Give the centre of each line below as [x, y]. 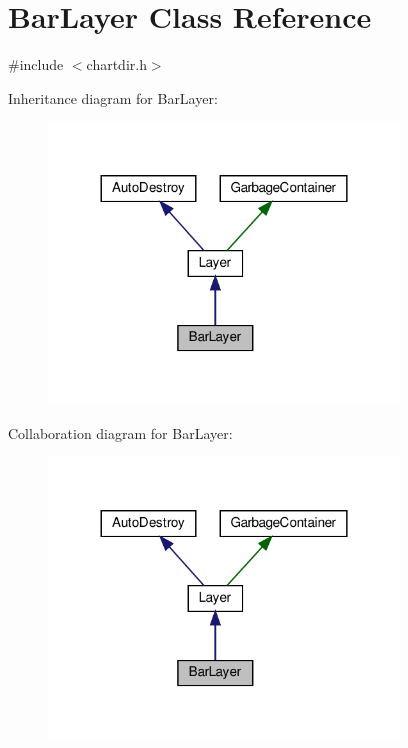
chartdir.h [116, 64]
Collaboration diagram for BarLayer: [120, 432]
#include [36, 64]
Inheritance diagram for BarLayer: [113, 97]
